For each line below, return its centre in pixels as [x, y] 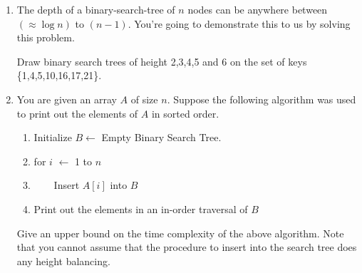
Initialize [53, 137]
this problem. [46, 37]
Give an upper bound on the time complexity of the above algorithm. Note [180, 233]
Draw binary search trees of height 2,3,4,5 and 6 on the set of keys [162, 61]
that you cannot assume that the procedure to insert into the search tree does [187, 247]
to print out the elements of [77, 113]
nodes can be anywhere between [258, 9]
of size [144, 99]
